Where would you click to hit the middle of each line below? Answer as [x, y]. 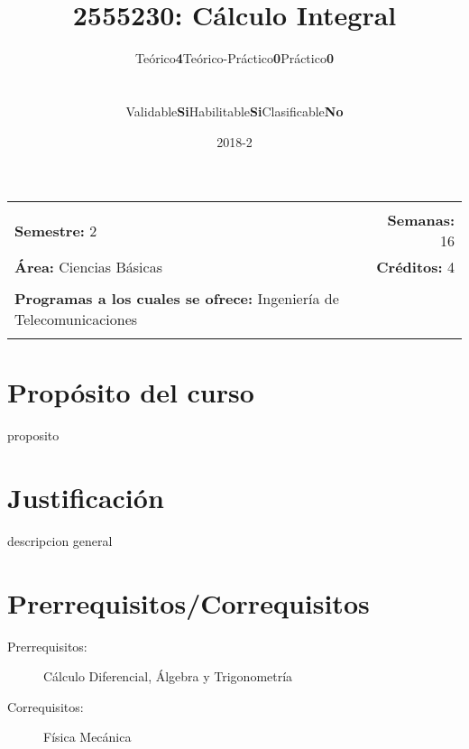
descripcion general [60, 540]
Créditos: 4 [415, 267]
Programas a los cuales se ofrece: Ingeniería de [177, 299]
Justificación [86, 497]
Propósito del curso [131, 392]
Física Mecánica [87, 737]
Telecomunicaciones [76, 319]
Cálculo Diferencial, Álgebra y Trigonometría [168, 676]
